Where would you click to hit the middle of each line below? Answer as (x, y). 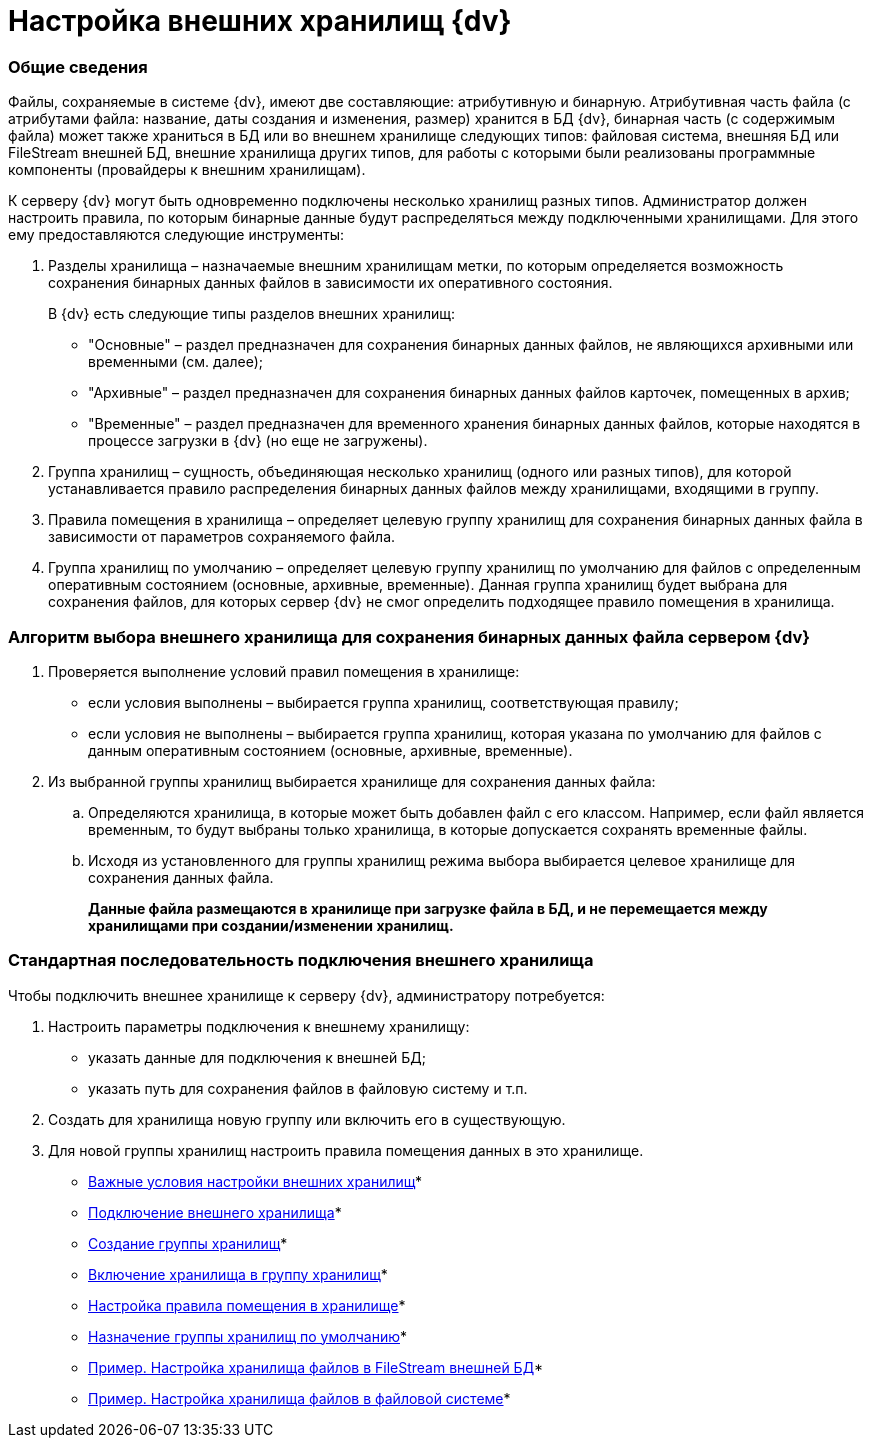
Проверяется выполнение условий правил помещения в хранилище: (284, 671)
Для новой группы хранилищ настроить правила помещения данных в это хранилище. (346, 1150)
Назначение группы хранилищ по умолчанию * (247, 1336)
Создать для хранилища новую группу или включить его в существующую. (307, 1119)
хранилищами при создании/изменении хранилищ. (271, 925)
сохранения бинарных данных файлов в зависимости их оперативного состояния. (330, 283)
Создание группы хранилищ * (188, 1243)
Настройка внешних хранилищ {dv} (260, 21)
